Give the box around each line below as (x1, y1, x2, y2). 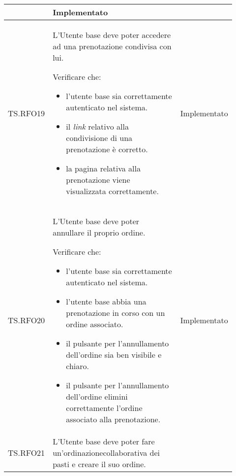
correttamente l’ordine (66, 402, 143, 413)
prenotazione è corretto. (66, 143, 148, 155)
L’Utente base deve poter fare (53, 436, 155, 447)
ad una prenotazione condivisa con (53, 40, 172, 52)
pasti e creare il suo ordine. (53, 458, 146, 470)
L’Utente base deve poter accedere (53, 29, 171, 40)
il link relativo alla (66, 121, 129, 132)
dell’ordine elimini (66, 391, 128, 402)
